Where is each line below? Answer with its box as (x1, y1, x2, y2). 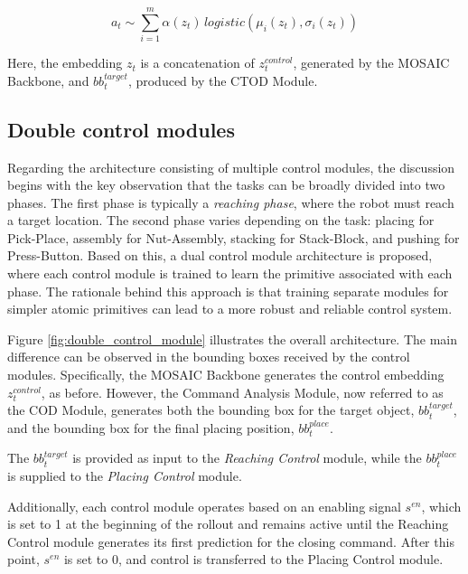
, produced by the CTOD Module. (127, 71, 318, 89)
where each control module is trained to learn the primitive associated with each (7, 264, 453, 283)
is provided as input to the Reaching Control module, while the (72, 448, 422, 467)
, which (421, 496, 462, 515)
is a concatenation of (140, 53, 255, 72)
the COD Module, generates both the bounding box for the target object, (7, 400, 415, 419)
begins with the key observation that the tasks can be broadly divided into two (7, 175, 445, 194)
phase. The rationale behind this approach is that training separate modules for (7, 281, 449, 300)
